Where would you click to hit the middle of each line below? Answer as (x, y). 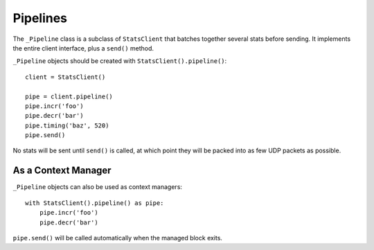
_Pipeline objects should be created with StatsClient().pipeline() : (120, 61)
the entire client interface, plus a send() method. (83, 48)
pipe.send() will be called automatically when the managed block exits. (118, 238)
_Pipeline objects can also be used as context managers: (98, 187)
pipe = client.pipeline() (69, 96)
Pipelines (40, 18)
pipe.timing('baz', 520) (67, 125)
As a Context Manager (62, 171)
